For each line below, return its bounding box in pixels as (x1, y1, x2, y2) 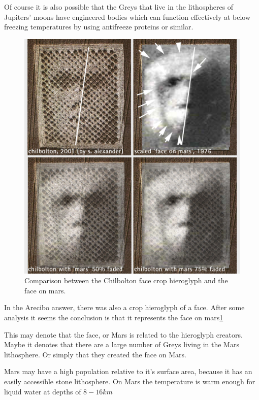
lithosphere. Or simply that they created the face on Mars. (4, 349, 186, 359)
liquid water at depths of (4, 386, 81, 396)
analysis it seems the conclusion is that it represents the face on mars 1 (4, 312, 223, 323)
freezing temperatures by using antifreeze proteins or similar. (4, 21, 193, 32)
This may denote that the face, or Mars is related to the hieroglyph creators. (4, 329, 243, 340)
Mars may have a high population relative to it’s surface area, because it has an (4, 366, 252, 377)
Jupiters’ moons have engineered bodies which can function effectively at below (4, 11, 251, 22)
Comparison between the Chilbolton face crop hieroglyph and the (24, 275, 228, 286)
